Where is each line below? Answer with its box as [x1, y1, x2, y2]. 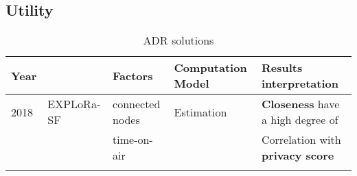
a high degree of [261, 112, 338, 128]
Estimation [174, 103, 227, 120]
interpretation [261, 75, 338, 92]
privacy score [261, 147, 334, 164]
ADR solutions [143, 32, 214, 49]
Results [261, 60, 303, 76]
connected [113, 96, 161, 112]
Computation [174, 60, 247, 76]
